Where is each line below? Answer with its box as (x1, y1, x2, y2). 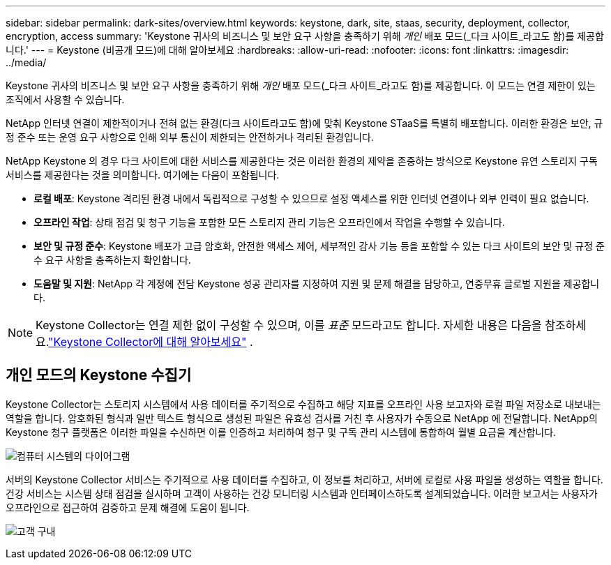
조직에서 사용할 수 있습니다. (6, 93, 125, 105)
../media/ (6, 56, 47, 68)
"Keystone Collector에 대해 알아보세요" (48, 335, 247, 349)
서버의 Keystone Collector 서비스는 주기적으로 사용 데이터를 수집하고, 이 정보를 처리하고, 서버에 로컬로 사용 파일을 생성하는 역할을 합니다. (6, 473, 603, 485)
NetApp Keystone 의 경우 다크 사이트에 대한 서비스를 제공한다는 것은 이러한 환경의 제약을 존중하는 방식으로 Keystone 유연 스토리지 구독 (6, 155, 598, 167)
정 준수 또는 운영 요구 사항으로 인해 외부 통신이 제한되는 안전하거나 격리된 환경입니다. (6, 131, 374, 143)
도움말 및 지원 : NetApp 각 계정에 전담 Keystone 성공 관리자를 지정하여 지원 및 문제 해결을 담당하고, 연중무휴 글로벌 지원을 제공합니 (33, 278, 600, 289)
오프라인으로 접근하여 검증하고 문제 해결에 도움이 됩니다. (6, 501, 250, 513)
